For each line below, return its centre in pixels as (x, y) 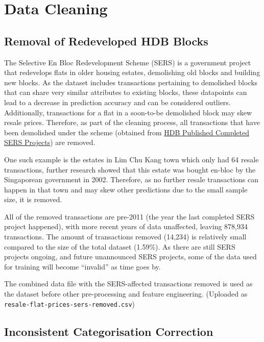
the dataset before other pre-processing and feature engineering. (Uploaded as (126, 294)
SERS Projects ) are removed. (50, 142)
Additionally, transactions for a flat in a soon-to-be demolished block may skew (128, 112)
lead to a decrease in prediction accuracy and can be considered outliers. (117, 102)
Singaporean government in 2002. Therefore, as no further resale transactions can (131, 179)
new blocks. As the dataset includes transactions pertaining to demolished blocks (131, 82)
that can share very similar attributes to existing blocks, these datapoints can (126, 92)
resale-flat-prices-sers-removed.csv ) (70, 303)
